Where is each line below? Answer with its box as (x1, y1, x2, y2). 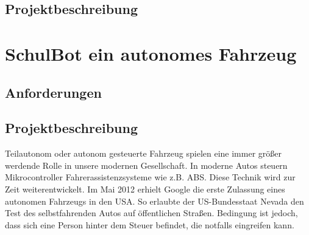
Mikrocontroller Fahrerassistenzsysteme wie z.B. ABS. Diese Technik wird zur (5, 171, 296, 183)
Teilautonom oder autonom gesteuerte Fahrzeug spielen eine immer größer (5, 147, 282, 160)
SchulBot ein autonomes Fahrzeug (5, 41, 297, 66)
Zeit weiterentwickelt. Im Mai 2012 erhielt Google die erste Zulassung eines (5, 182, 285, 195)
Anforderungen (5, 83, 102, 101)
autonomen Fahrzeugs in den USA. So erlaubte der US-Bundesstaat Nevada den (5, 194, 304, 207)
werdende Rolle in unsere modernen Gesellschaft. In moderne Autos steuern (5, 158, 288, 171)
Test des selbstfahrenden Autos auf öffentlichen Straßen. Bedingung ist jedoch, (5, 206, 298, 219)
